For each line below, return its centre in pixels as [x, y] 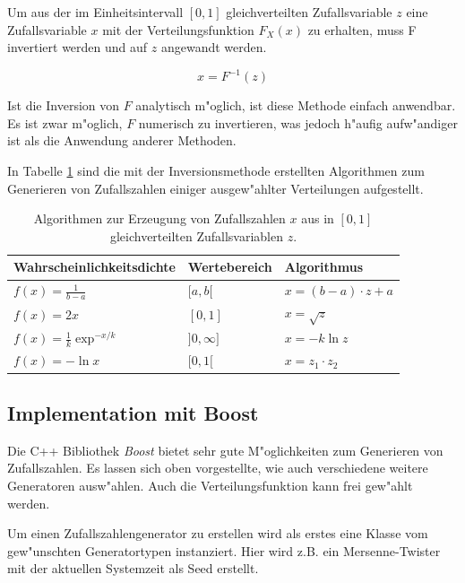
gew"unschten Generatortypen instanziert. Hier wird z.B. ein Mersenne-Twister [224, 550]
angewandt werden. [214, 47]
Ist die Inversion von [64, 105]
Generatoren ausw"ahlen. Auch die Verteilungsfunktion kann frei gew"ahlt [210, 485]
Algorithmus [324, 267]
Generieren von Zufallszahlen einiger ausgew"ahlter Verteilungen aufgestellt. [215, 188]
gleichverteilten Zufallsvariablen [196, 235]
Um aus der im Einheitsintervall [95, 12]
